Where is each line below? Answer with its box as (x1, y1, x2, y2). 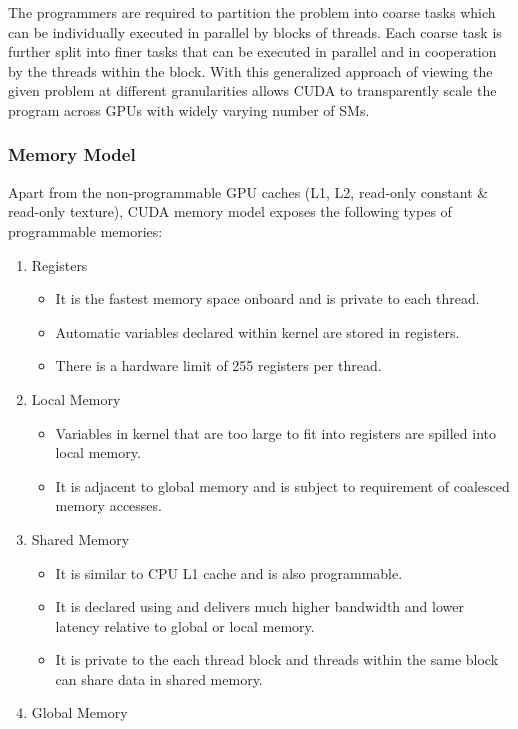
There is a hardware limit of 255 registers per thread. (55, 355, 382, 376)
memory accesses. (55, 495, 162, 516)
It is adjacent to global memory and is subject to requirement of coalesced (55, 475, 510, 496)
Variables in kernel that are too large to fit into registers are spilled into (55, 422, 497, 443)
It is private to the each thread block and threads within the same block (55, 649, 499, 670)
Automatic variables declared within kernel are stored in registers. (55, 321, 460, 342)
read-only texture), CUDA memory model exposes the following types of (8, 201, 452, 222)
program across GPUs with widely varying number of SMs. (8, 99, 370, 120)
